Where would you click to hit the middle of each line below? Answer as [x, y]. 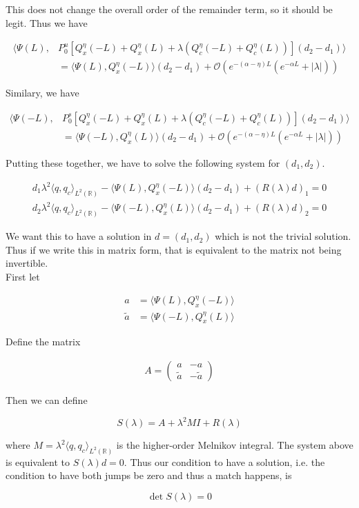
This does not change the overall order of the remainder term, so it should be [169, 9]
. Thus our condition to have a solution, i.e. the [224, 461]
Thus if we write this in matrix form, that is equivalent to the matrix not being [174, 249]
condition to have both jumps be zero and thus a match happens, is [149, 475]
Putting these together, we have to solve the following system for [143, 162]
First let [23, 277]
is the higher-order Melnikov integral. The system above [235, 445]
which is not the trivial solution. [283, 236]
